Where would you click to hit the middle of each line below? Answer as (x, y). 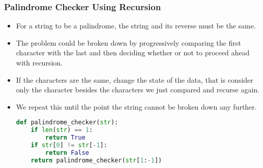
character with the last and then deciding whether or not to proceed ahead (133, 53)
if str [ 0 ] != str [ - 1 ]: (69, 145)
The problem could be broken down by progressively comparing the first (128, 42)
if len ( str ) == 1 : (62, 130)
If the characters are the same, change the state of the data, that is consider (135, 79)
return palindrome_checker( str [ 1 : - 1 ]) (96, 160)
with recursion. (39, 62)
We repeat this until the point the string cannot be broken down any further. (136, 106)
